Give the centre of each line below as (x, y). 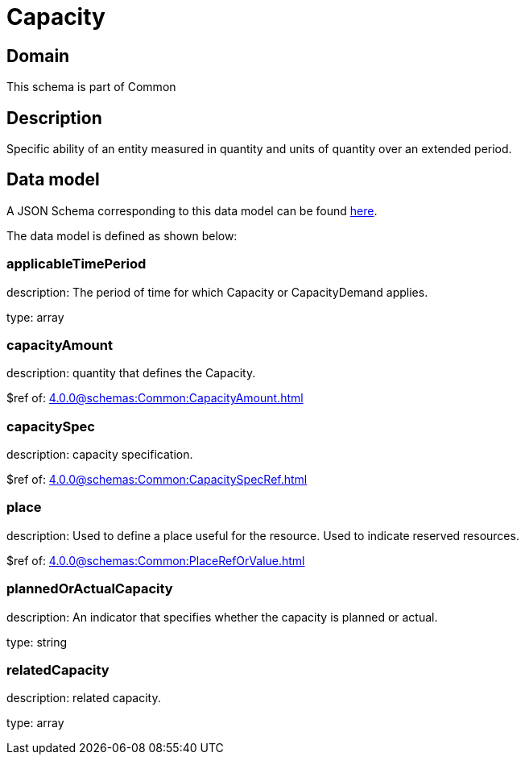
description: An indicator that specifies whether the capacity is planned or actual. (222, 617)
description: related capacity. (84, 698)
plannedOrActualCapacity (90, 589)
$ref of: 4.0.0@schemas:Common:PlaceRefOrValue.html (156, 560)
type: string (37, 642)
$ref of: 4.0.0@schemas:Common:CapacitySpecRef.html (157, 480)
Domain (38, 56)
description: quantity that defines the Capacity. (131, 373)
